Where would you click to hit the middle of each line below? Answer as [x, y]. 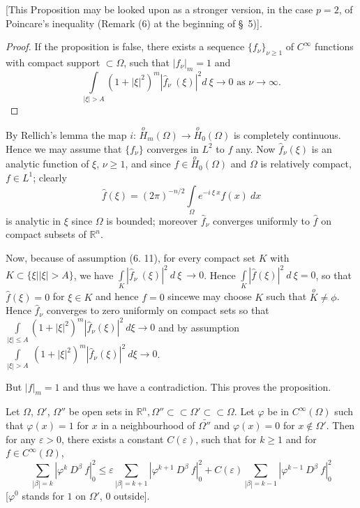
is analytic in [33, 220]
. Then [340, 425]
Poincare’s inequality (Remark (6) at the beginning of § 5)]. [134, 23]
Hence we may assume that [64, 148]
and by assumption [199, 327]
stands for [43, 495]
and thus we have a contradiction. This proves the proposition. [197, 386]
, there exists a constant [113, 439]
